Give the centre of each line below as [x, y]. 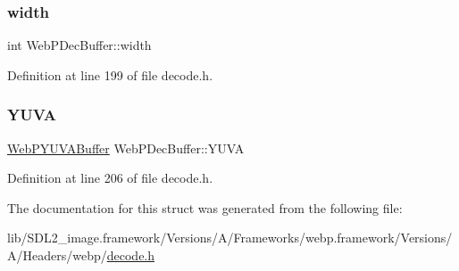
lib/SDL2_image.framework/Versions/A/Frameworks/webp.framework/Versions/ [230, 238]
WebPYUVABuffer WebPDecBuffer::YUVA [126, 148]
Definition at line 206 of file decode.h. [110, 178]
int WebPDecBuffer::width [79, 45]
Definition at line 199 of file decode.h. [110, 74]
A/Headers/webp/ [57, 255]
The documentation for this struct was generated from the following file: [205, 207]
